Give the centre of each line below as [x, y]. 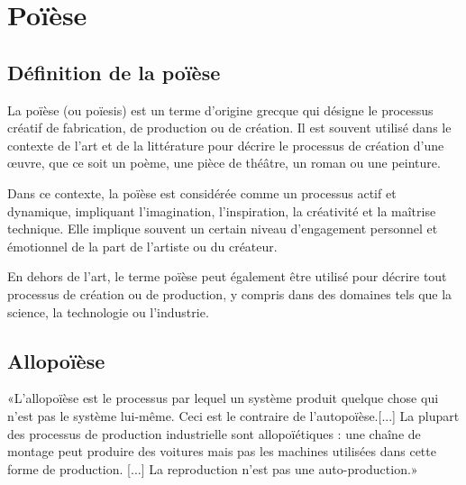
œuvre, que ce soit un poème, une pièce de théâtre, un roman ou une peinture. [224, 163]
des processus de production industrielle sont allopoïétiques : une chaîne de [214, 433]
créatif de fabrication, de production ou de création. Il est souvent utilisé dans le [229, 128]
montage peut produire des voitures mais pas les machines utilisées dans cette [222, 451]
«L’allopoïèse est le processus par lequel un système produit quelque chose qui [223, 398]
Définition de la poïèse [114, 72]
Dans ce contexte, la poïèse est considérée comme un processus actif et [202, 192]
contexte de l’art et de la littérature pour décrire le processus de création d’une [226, 145]
